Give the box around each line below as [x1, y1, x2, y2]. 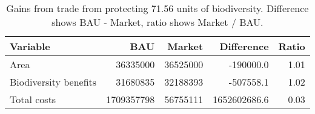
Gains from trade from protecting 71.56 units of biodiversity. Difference [6, 1, 309, 15]
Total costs [10, 92, 56, 106]
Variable [10, 39, 50, 53]
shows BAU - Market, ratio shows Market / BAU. [51, 15, 264, 29]
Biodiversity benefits [10, 75, 97, 89]
